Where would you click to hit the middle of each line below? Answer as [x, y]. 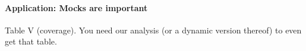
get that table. [31, 41]
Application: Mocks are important [76, 7]
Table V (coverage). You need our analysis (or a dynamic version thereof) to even [153, 30]
